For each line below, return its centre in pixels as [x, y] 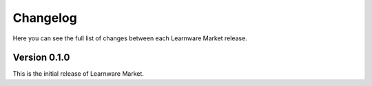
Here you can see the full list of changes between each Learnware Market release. [130, 38]
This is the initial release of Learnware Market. [79, 74]
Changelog [45, 18]
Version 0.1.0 [41, 58]
